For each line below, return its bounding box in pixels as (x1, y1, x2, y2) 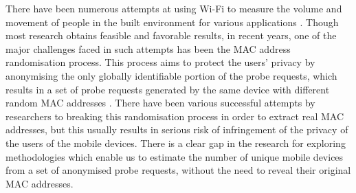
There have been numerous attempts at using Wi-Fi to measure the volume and (5, 1, 342, 15)
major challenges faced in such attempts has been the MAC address (5, 41, 291, 56)
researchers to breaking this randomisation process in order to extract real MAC (5, 109, 344, 123)
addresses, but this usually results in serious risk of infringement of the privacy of (5, 122, 348, 137)
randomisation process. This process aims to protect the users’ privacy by (5, 55, 315, 69)
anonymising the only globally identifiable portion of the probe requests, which (5, 68, 337, 82)
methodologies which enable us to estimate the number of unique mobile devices (5, 149, 344, 163)
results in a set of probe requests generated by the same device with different (5, 82, 330, 96)
